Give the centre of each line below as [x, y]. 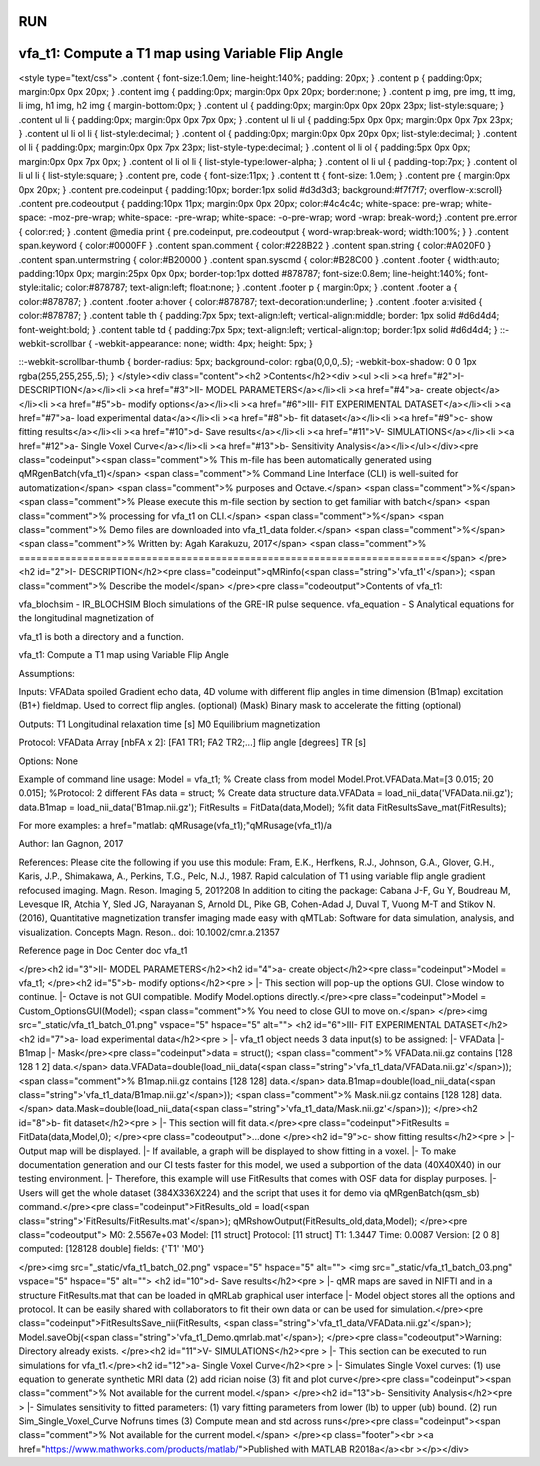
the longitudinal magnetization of [86, 618]
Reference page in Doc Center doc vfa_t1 [103, 951]
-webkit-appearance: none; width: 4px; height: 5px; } [204, 343]
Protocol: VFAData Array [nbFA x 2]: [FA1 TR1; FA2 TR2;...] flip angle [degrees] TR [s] [192, 742]
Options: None [48, 761]
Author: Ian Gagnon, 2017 [71, 844]
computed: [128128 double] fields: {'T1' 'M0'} [111, 1249]
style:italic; [41, 287]
